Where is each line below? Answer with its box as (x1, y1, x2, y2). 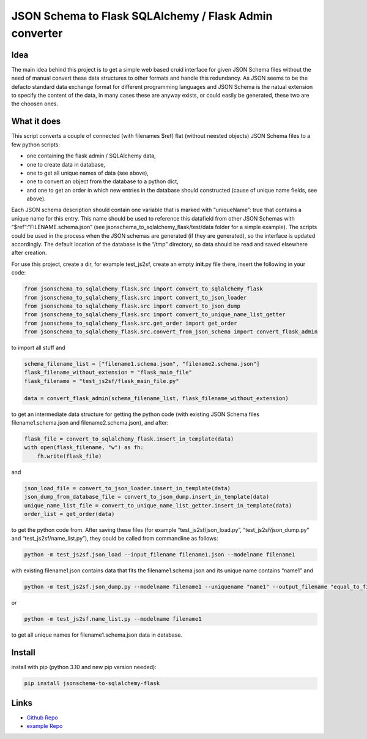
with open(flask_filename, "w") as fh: (24, 444, 144, 451)
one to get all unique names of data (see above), (26, 169, 149, 176)
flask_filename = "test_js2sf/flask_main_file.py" (24, 377, 180, 384)
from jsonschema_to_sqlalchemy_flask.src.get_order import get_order (24, 319, 237, 327)
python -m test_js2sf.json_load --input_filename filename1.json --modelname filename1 (24, 551, 295, 558)
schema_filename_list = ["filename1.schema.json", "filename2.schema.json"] (24, 360, 260, 368)
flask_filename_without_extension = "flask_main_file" (24, 369, 192, 376)
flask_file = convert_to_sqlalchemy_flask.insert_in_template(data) (24, 436, 234, 442)
